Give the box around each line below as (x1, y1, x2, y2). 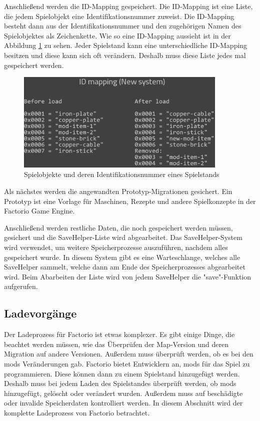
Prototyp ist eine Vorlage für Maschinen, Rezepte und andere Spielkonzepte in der (4, 195, 256, 206)
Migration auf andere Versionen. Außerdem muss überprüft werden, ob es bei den (4, 348, 253, 359)
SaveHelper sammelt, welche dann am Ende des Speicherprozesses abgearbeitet (4, 261, 245, 272)
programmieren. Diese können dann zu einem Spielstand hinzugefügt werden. (4, 368, 240, 378)
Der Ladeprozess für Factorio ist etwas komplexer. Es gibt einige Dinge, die (4, 329, 235, 339)
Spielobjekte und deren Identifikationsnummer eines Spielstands (24, 169, 219, 179)
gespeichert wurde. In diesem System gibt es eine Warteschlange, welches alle (4, 251, 240, 262)
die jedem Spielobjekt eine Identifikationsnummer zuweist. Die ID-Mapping (4, 10, 234, 21)
